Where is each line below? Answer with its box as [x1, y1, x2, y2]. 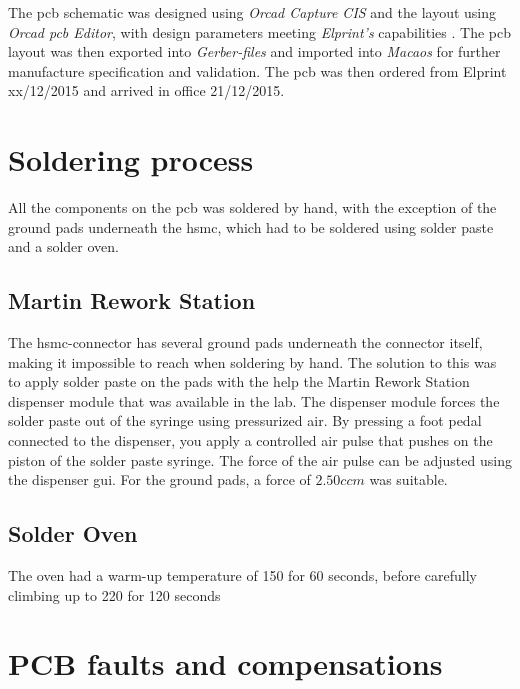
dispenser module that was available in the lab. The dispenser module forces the [8, 390, 500, 411]
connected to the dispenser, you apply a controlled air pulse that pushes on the [8, 430, 493, 451]
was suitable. [369, 469, 448, 490]
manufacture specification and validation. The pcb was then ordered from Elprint [8, 60, 507, 81]
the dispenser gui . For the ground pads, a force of [8, 469, 311, 490]
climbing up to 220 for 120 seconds [8, 584, 221, 605]
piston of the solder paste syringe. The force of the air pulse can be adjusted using [8, 449, 512, 470]
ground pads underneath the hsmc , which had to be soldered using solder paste [8, 216, 494, 237]
